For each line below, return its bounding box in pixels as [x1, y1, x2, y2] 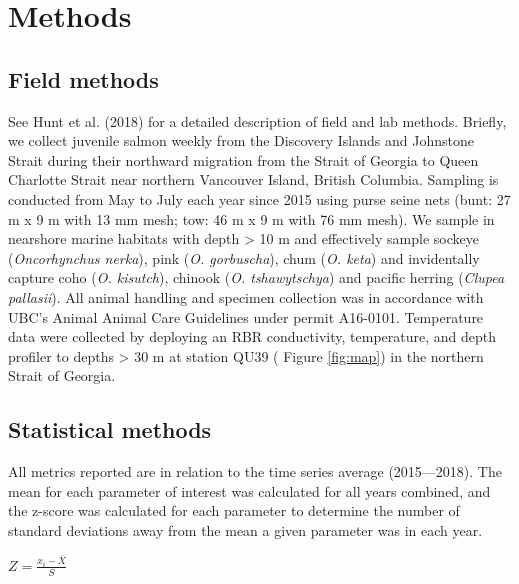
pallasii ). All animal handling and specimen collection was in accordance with [8, 286, 484, 307]
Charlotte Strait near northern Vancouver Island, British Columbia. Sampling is [8, 169, 499, 190]
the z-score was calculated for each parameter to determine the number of [8, 500, 460, 521]
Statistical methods [8, 414, 212, 445]
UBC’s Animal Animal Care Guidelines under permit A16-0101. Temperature [8, 306, 484, 327]
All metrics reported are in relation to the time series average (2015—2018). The [8, 461, 502, 482]
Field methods [8, 63, 159, 94]
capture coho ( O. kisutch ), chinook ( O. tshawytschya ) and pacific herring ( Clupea [8, 267, 505, 288]
